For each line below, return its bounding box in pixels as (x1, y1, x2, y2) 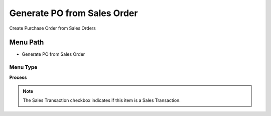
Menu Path (9, 38, 44, 47)
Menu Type (9, 64, 38, 71)
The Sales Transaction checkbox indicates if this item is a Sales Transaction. (23, 97, 181, 103)
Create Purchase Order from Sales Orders (9, 25, 96, 31)
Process (9, 74, 27, 80)
